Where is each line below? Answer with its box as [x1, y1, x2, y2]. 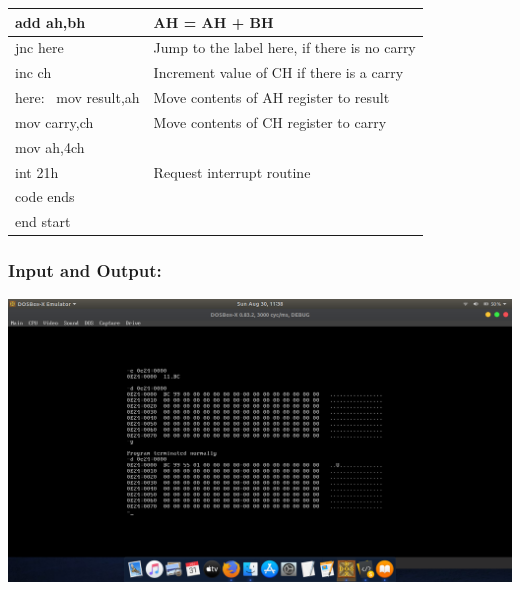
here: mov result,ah [15, 87, 140, 108]
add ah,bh [15, 11, 86, 32]
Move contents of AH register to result [153, 87, 390, 108]
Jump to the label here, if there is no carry [153, 37, 416, 58]
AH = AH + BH [153, 11, 274, 32]
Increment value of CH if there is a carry [153, 62, 404, 83]
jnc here [15, 37, 64, 58]
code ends [15, 186, 75, 207]
